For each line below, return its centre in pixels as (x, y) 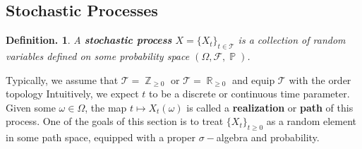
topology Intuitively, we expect (72, 94)
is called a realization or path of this (270, 107)
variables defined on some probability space (98, 56)
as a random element (312, 121)
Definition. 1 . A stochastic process (89, 40)
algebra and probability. (268, 137)
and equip (253, 79)
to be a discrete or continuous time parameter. (249, 94)
